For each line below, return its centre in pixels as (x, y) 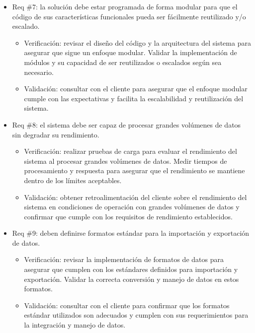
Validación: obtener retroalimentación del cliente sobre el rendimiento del (135, 197)
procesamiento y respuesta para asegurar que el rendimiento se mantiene (134, 170)
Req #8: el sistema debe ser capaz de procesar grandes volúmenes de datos (127, 124)
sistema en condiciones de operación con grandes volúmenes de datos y (132, 207)
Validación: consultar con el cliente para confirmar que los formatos (127, 305)
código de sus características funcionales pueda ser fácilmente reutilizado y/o (129, 16)
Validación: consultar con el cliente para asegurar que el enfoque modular (136, 89)
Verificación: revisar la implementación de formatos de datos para (124, 259)
